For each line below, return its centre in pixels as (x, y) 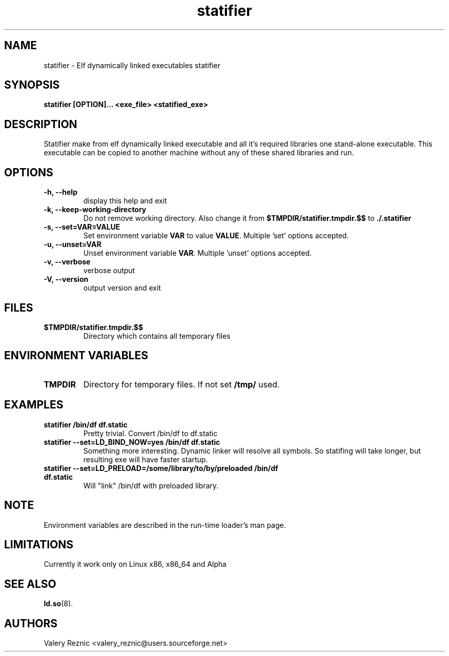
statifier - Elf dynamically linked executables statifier (132, 65)
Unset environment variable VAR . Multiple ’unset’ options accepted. (197, 253)
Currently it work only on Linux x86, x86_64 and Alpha (135, 564)
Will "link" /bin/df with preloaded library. (151, 485)
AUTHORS (31, 623)
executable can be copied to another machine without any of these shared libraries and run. (199, 153)
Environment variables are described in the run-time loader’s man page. (165, 525)
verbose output (109, 271)
